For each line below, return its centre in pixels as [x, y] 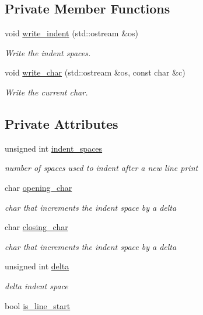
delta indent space [36, 285]
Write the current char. [46, 92]
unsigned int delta [37, 266]
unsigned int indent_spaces [54, 148]
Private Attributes [62, 123]
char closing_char [36, 227]
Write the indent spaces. [48, 52]
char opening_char [38, 187]
